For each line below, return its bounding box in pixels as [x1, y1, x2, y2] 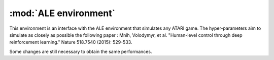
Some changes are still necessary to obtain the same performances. [9, 48, 152, 54]
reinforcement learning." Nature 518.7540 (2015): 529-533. [9, 39, 132, 45]
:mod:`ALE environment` [9, 8, 116, 19]
